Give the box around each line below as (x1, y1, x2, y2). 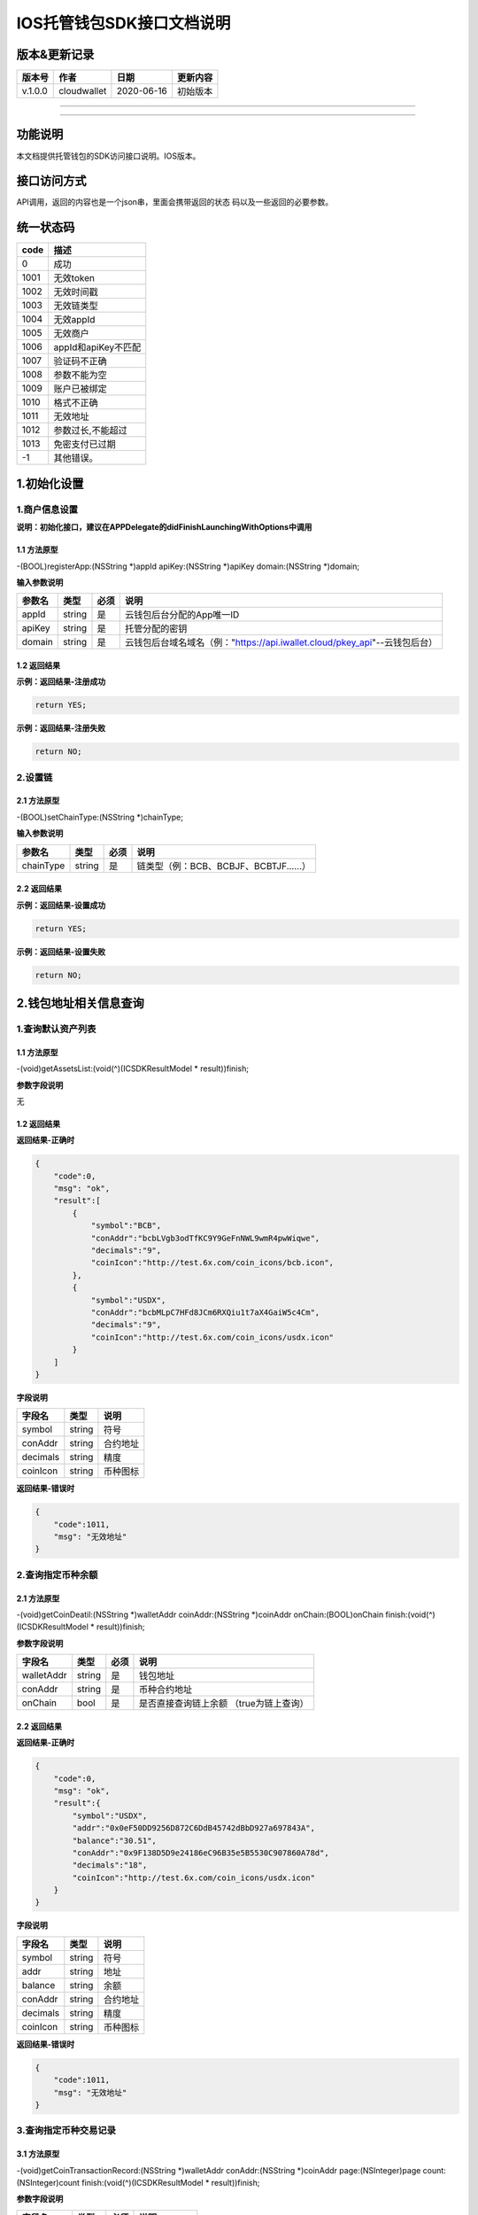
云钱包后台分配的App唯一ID (124, 609, 240, 621)
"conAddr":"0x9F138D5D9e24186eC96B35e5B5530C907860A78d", (72, 1847, 329, 1858)
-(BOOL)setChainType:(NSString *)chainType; (16, 812, 183, 822)
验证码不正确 (53, 355, 108, 368)
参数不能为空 (53, 369, 108, 381)
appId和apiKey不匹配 (53, 341, 142, 354)
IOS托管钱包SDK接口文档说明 (16, 13, 231, 33)
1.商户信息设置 (16, 503, 79, 516)
